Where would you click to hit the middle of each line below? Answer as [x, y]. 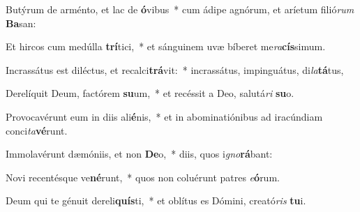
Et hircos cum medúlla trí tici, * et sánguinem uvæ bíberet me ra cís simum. [166, 46]
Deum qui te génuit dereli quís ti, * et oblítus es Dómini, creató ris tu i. [156, 200]
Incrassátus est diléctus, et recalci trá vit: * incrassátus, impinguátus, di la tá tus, [175, 69]
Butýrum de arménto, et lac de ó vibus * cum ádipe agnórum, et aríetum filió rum [180, 9]
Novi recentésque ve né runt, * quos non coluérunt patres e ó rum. [143, 177]
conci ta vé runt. [37, 130]
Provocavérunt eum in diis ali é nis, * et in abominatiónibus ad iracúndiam [164, 116]
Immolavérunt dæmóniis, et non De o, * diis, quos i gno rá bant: [139, 154]
